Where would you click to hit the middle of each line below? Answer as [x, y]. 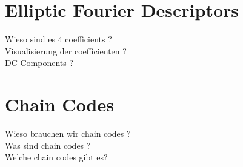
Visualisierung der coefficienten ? [66, 51]
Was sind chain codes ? [48, 145]
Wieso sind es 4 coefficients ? [58, 39]
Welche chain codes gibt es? [56, 157]
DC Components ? [39, 63]
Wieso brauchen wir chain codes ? [68, 133]
